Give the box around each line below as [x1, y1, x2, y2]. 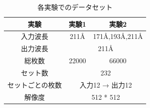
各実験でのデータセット [37, 2, 113, 12]
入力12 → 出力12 [79, 79, 132, 90]
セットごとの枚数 [7, 79, 62, 90]
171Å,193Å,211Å [93, 31, 143, 41]
